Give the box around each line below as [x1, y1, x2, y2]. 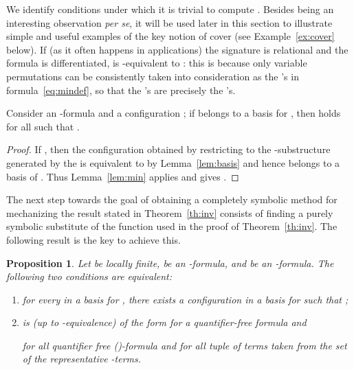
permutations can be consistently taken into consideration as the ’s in [6, 69, 299, 83]
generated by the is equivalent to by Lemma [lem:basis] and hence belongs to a [6, 155, 340, 170]
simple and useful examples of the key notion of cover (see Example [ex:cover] [6, 29, 335, 43]
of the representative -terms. [22, 351, 142, 366]
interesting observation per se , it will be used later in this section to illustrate [6, 15, 333, 30]
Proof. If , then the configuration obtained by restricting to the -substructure [6, 142, 331, 157]
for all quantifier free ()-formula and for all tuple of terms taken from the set [22, 338, 347, 352]
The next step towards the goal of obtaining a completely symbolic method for [6, 192, 338, 207]
